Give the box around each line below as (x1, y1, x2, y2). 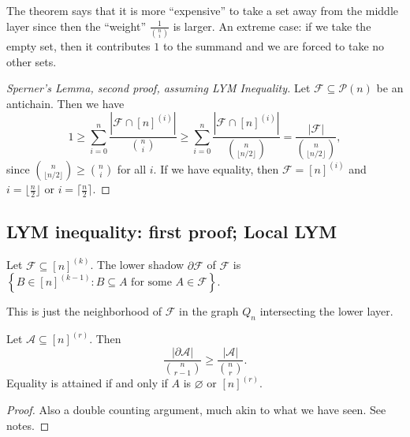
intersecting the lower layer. (259, 303, 393, 319)
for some (131, 277, 172, 289)
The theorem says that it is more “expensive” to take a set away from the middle (6, 2, 399, 18)
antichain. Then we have (6, 95, 125, 111)
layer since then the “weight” (6, 17, 147, 34)
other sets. (6, 53, 57, 69)
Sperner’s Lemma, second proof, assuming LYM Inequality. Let (6, 80, 311, 96)
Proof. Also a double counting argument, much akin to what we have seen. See (6, 401, 386, 417)
